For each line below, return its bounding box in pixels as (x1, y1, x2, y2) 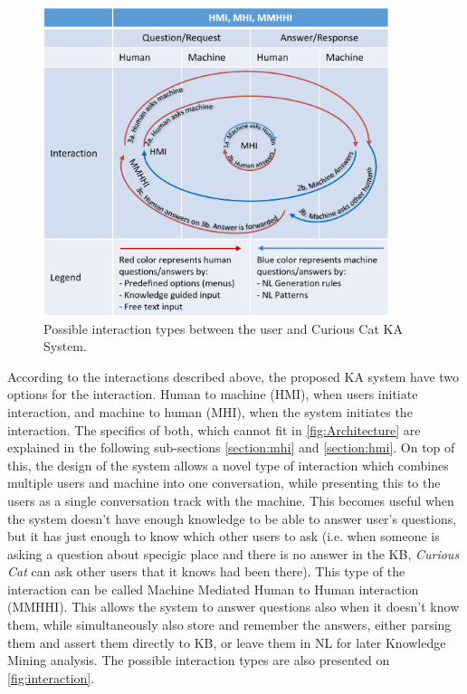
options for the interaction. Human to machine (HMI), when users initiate (7, 385, 418, 404)
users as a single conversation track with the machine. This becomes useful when (7, 490, 454, 509)
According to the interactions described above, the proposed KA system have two (7, 366, 460, 385)
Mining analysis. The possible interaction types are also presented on (7, 651, 390, 670)
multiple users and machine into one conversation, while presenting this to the (7, 473, 441, 492)
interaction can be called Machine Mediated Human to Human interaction (7, 579, 419, 598)
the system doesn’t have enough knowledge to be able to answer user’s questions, (7, 509, 457, 528)
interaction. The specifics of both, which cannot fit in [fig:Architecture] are (7, 420, 421, 439)
